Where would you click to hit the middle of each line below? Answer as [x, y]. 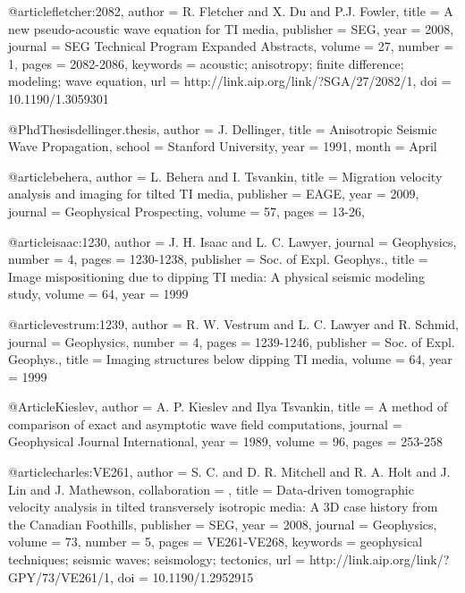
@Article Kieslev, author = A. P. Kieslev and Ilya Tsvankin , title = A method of [228, 407]
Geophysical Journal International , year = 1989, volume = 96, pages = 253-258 [225, 441]
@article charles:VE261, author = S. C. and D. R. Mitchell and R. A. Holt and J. [229, 472]
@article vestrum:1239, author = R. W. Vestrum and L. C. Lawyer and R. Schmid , [233, 323]
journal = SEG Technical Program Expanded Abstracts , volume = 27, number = [231, 46]
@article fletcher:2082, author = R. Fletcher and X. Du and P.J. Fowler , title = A [231, 11]
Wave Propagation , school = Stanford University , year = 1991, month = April [223, 146]
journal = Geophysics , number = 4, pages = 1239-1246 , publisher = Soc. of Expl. [232, 341]
